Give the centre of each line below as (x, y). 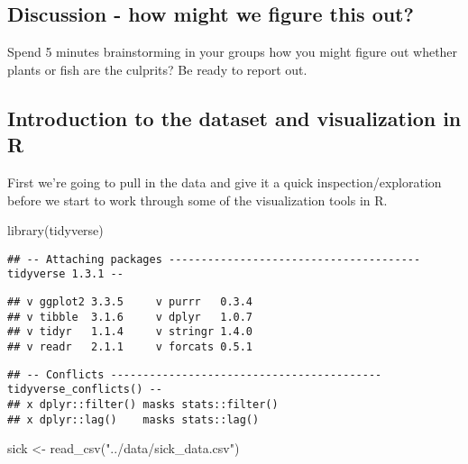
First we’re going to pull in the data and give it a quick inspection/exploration (225, 182)
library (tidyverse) (55, 230)
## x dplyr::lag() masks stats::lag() (133, 419)
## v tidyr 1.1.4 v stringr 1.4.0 (130, 332)
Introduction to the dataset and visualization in (234, 118)
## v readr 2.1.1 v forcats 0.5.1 (130, 347)
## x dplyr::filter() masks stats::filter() (143, 405)
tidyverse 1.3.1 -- (65, 274)
